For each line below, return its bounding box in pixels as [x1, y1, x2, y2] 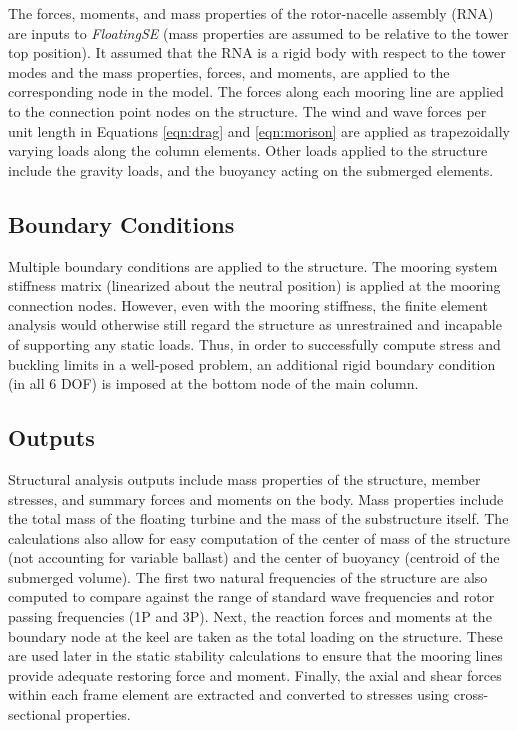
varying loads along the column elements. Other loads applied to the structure [8, 140, 488, 161]
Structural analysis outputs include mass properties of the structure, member [8, 468, 481, 489]
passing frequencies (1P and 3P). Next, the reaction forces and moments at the [8, 606, 492, 627]
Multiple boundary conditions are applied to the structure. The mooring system [8, 255, 498, 276]
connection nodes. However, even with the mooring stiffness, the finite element [8, 294, 488, 315]
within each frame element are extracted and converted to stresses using [8, 684, 450, 705]
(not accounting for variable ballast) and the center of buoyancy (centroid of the [8, 547, 500, 568]
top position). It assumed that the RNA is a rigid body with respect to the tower [8, 42, 506, 63]
